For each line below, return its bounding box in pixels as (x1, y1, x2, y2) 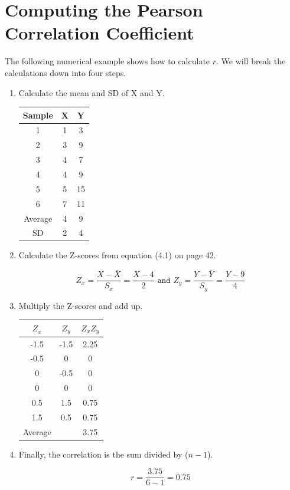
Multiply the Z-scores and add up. (18, 299, 143, 311)
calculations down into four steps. (5, 66, 126, 78)
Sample (22, 108, 53, 121)
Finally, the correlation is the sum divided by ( (18, 448, 188, 460)
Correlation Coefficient (5, 21, 194, 45)
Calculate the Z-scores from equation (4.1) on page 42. (18, 249, 216, 261)
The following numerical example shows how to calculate (5, 55, 210, 67)
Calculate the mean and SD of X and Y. (18, 86, 165, 98)
